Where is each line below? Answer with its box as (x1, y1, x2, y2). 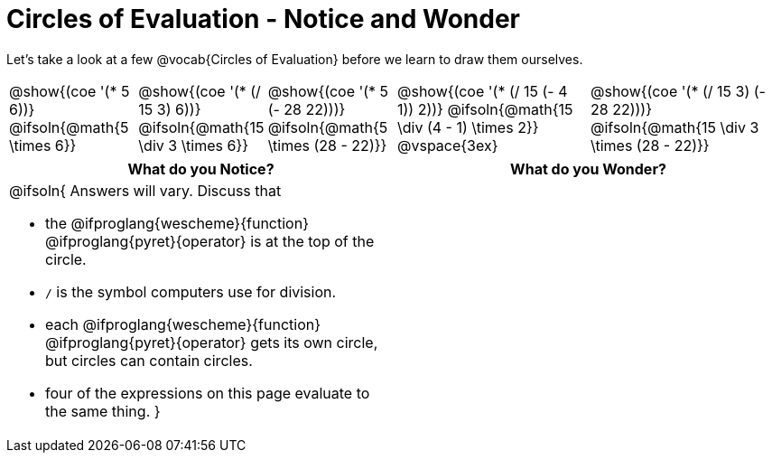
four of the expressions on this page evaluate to (45, 383, 370, 402)
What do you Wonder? (510, 159, 666, 178)
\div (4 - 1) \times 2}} (396, 117, 539, 136)
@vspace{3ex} (396, 136, 498, 155)
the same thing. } (45, 401, 161, 420)
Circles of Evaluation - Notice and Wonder (6, 4, 520, 34)
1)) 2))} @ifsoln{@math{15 (396, 99, 573, 118)
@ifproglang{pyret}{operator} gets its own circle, (45, 333, 378, 352)
